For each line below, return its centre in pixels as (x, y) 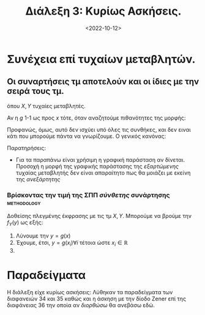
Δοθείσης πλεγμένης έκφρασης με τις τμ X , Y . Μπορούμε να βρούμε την (99, 216)
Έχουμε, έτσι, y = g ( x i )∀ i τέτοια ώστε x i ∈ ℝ (72, 243)
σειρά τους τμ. (36, 91)
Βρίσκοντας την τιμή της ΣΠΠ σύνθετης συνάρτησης (88, 195)
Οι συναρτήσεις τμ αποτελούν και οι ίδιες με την (103, 81)
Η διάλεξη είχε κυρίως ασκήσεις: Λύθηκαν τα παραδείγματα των (90, 292)
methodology (24, 203)
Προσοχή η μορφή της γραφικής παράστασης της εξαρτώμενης (97, 166)
